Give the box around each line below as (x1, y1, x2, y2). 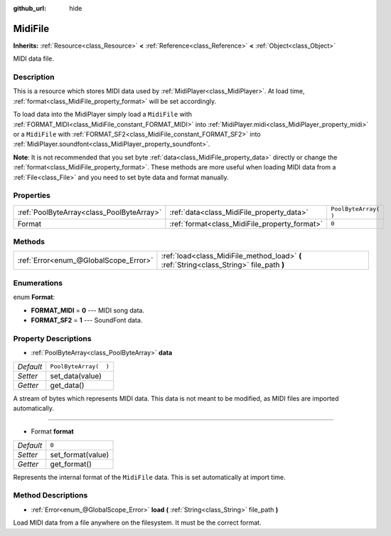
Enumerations (13, 278, 63, 288)
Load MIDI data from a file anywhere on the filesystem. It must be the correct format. (13, 518, 262, 527)
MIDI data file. (13, 54, 55, 63)
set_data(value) (50, 371, 102, 381)
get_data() (50, 380, 85, 390)
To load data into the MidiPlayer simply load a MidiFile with (13, 110, 192, 119)
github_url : (13, 4, 46, 12)
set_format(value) (50, 449, 109, 459)
